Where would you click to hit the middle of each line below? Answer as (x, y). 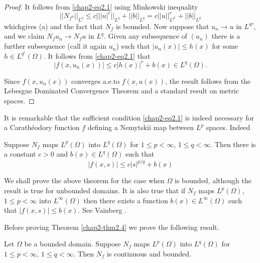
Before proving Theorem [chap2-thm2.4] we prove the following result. (112, 227)
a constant (20, 154)
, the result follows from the (208, 81)
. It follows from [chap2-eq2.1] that (97, 55)
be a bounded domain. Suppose (73, 244)
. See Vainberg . (102, 210)
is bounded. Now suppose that (163, 26)
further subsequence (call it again (55, 46)
